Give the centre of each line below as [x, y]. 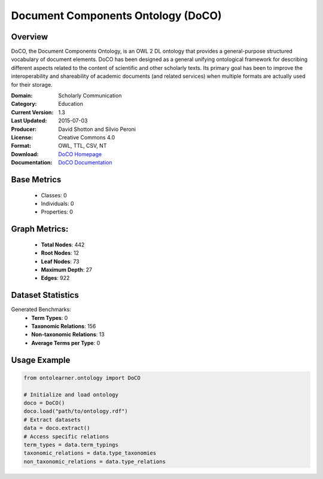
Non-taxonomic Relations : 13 [68, 334]
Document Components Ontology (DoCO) [116, 16]
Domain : [22, 96]
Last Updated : [29, 121]
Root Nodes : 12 [60, 253]
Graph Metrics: [40, 229]
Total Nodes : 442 [63, 245]
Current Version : [32, 112]
